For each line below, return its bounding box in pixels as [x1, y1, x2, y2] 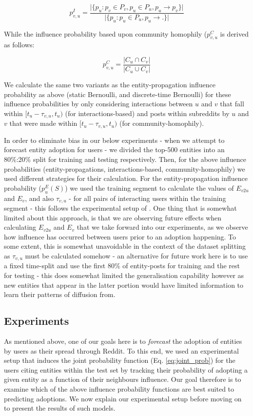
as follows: [4, 40, 35, 50]
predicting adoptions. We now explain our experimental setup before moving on [4, 393, 242, 403]
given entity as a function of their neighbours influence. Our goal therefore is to [4, 374, 241, 384]
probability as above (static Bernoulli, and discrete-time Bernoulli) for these [4, 89, 231, 99]
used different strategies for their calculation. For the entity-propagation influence [4, 173, 248, 183]
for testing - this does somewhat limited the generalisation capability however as [4, 270, 244, 280]
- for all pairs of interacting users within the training [69, 193, 226, 203]
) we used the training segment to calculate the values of [65, 182, 234, 193]
